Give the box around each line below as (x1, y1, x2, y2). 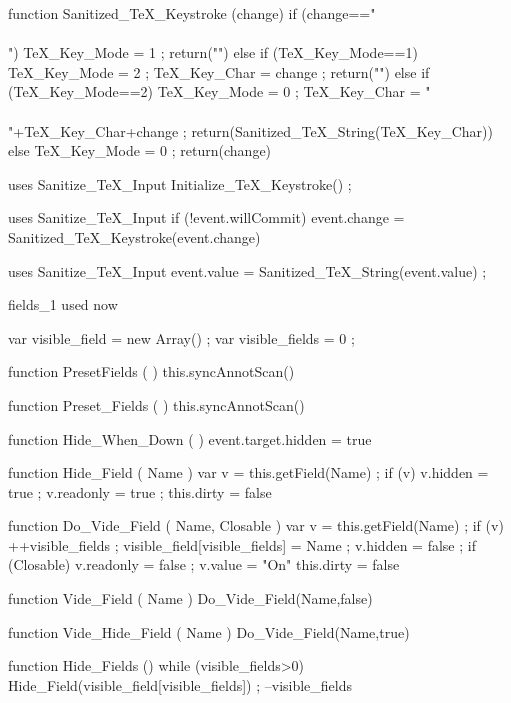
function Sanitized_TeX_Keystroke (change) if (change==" (8, 3, 376, 23)
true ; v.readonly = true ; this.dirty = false (8, 481, 272, 502)
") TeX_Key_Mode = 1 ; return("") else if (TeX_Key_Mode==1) (8, 42, 418, 63)
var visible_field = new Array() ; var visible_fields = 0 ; (8, 327, 355, 348)
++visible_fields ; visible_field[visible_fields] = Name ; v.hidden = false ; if (8, 534, 476, 555)
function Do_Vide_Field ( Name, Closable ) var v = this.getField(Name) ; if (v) (8, 515, 504, 536)
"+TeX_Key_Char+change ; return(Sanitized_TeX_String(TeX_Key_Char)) (8, 120, 493, 141)
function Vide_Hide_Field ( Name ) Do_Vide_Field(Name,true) (8, 621, 410, 642)
